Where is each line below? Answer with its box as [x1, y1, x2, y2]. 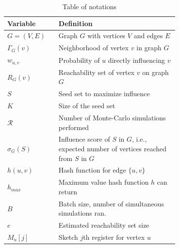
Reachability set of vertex [58, 67, 135, 77]
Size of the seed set [58, 101, 115, 111]
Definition [58, 18, 93, 28]
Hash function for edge [58, 165, 126, 175]
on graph [142, 67, 169, 77]
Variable [7, 18, 36, 28]
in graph [136, 43, 162, 53]
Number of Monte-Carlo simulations [58, 112, 166, 122]
